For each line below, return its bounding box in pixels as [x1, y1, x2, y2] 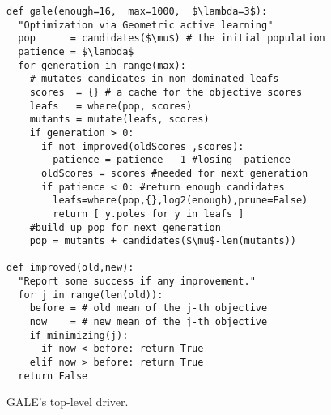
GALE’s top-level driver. [6, 393, 129, 410]
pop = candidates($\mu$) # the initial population [18, 32, 325, 45]
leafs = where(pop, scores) [29, 100, 193, 112]
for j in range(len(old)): [18, 289, 163, 301]
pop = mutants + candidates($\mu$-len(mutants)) [29, 235, 296, 247]
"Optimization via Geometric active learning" [18, 19, 274, 31]
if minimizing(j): [29, 329, 129, 341]
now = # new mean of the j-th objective [29, 316, 268, 328]
